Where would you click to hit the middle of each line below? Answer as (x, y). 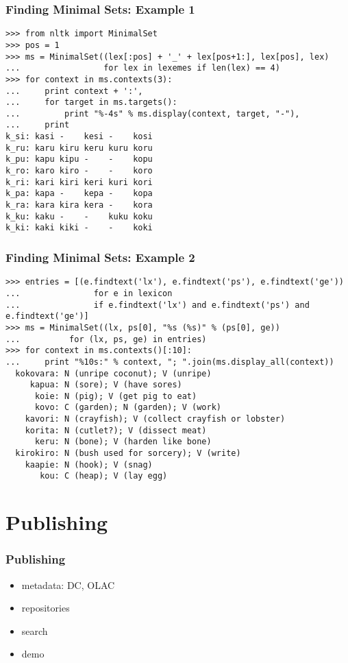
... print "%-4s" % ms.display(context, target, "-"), (153, 113)
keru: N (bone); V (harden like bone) (123, 442)
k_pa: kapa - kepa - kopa (79, 194)
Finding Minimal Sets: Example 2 (100, 257)
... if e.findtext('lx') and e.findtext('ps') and (158, 305)
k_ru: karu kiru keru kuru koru (79, 148)
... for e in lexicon (89, 293)
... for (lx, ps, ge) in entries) (106, 339)
